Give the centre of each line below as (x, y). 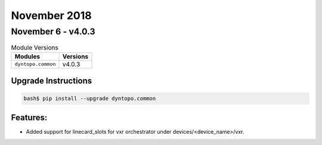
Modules (27, 56)
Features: (29, 117)
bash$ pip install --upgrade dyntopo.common (90, 99)
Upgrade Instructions (52, 81)
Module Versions (35, 48)
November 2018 (51, 15)
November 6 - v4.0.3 (53, 31)
